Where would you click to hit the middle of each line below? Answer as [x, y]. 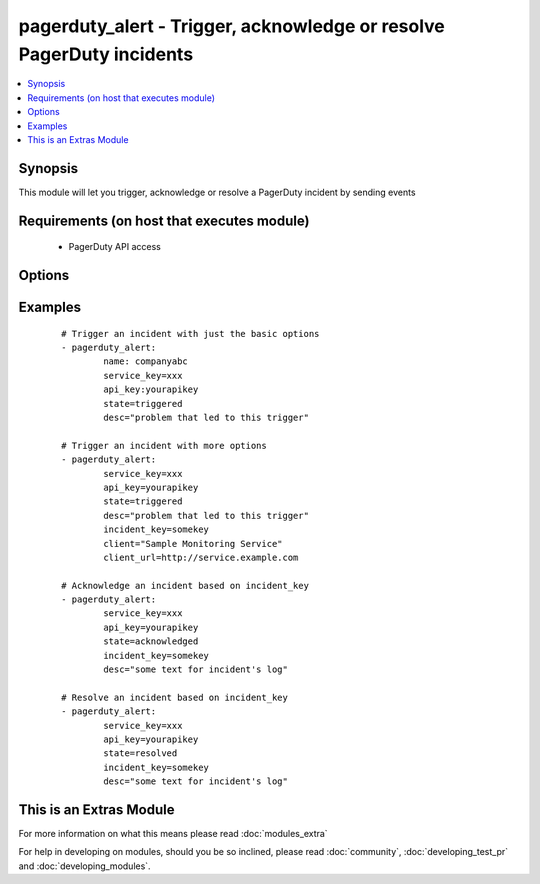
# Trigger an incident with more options [164, 445]
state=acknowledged [151, 641]
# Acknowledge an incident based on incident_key [185, 585]
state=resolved [140, 753]
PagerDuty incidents [106, 54]
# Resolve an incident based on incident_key [175, 697]
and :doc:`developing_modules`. [84, 866]
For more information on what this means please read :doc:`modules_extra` [173, 834]
